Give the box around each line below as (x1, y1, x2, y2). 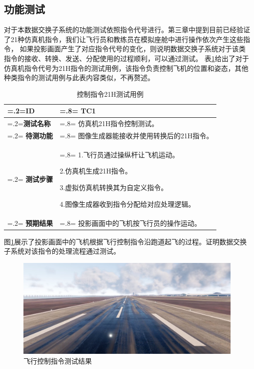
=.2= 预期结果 (7, 217, 53, 228)
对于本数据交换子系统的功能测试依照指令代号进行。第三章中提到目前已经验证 (4, 24, 250, 35)
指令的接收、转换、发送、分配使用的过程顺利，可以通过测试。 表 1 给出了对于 (4, 53, 249, 63)
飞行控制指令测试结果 (23, 355, 92, 366)
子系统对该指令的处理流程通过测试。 (4, 246, 120, 256)
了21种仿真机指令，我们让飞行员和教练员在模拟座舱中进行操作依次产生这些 (4, 34, 243, 44)
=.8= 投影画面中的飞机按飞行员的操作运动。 (60, 217, 201, 228)
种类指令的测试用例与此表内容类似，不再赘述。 (4, 72, 154, 83)
